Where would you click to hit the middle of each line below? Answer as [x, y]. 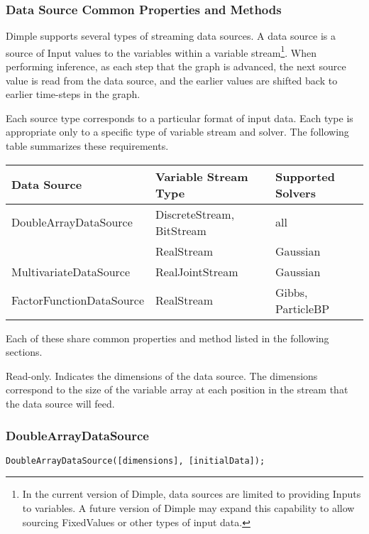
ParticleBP [302, 308]
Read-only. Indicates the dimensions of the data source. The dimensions [162, 375]
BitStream [181, 230]
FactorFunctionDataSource [78, 300]
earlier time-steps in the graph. [73, 94]
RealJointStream [197, 271]
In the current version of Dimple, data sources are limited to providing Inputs [192, 494]
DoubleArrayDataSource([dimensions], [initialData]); [136, 461]
